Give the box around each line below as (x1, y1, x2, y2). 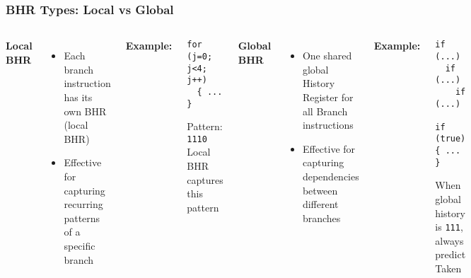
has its (64, 90, 93, 104)
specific (64, 238, 95, 253)
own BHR (64, 103, 107, 118)
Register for (302, 90, 354, 104)
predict (435, 247, 466, 262)
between (302, 183, 338, 197)
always (435, 233, 464, 248)
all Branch (302, 103, 348, 118)
